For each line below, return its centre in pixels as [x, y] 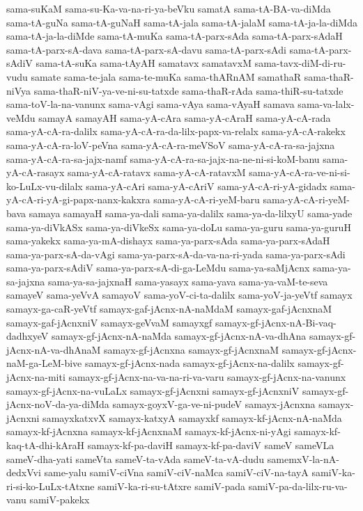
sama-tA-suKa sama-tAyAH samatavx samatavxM [144, 63]
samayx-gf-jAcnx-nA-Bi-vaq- [276, 322]
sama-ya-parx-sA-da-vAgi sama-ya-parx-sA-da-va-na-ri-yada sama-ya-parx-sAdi [176, 254]
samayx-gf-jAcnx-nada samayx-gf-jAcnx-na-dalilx [190, 363]
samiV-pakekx [60, 500]
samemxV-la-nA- [303, 458]
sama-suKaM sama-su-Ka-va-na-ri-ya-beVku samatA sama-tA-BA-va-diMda [169, 8]
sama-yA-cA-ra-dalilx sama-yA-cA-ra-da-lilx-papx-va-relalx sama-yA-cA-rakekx [176, 131]
